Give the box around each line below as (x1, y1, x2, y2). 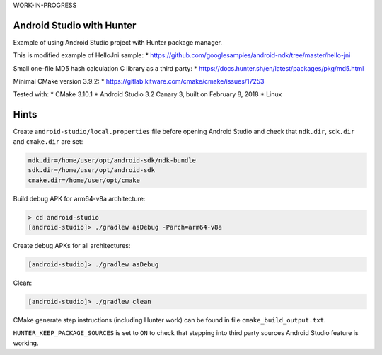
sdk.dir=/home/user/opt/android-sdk (28, 167, 156, 174)
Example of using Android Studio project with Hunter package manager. (13, 38, 223, 46)
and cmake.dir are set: (13, 137, 83, 145)
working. (13, 339, 39, 347)
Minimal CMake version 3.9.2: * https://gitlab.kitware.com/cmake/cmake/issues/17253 (13, 77, 265, 86)
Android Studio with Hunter (13, 19, 137, 31)
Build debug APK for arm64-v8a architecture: (13, 194, 146, 203)
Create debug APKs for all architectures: (13, 241, 131, 249)
